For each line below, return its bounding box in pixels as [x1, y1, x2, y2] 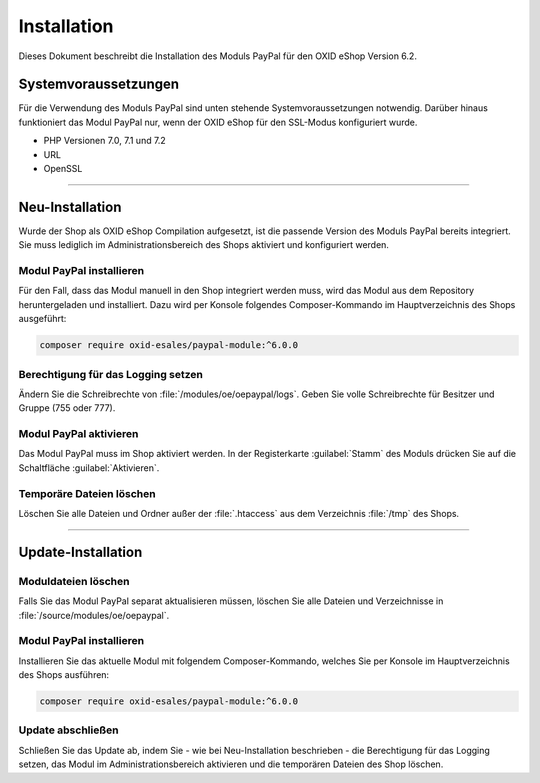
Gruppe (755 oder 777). [18, 402, 116, 414]
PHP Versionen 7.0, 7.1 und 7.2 [43, 135, 167, 147]
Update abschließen [18, 723, 119, 737]
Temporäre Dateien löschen [18, 486, 156, 500]
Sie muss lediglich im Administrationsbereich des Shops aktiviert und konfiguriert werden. [18, 239, 390, 251]
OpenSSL [43, 163, 83, 175]
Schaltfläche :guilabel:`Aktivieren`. [18, 461, 160, 474]
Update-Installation [18, 543, 143, 560]
